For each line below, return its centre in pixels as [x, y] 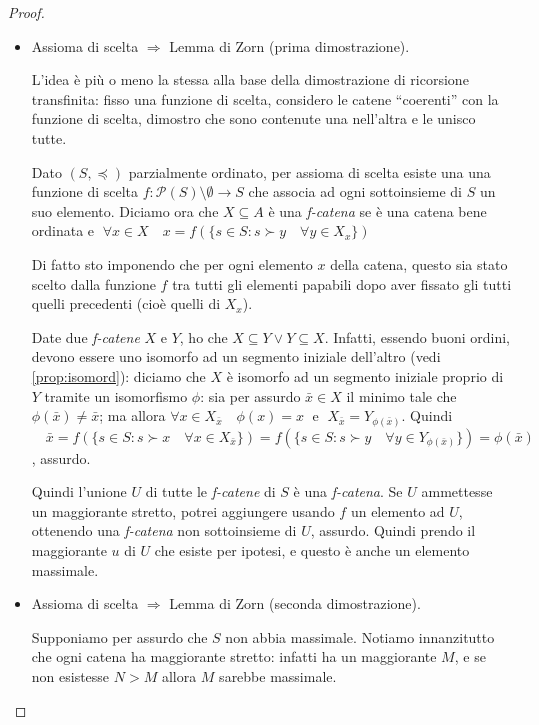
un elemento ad [397, 510]
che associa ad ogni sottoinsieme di [355, 191]
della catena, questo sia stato [419, 263]
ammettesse [457, 491]
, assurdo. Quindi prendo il [393, 530]
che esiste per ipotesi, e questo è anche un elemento [312, 549]
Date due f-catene [85, 336]
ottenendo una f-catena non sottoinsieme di [164, 530]
